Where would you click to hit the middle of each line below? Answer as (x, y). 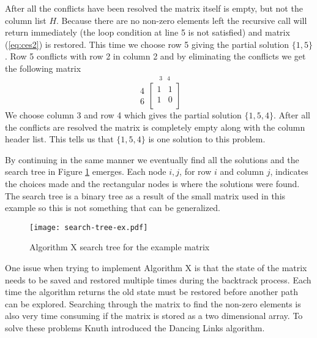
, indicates (289, 171)
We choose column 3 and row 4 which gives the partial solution (123, 115)
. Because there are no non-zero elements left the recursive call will (182, 20)
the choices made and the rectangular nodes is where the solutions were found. (152, 183)
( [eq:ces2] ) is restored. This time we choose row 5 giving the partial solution (147, 44)
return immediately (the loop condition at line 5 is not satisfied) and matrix (147, 32)
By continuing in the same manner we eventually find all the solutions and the (152, 159)
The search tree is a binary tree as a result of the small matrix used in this (145, 195)
